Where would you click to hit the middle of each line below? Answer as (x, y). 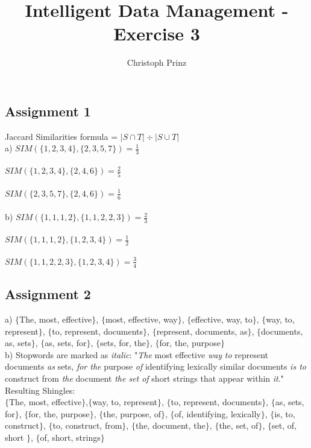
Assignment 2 (48, 294)
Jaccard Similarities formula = (61, 136)
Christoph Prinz (157, 62)
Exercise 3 (157, 33)
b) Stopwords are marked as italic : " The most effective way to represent (137, 354)
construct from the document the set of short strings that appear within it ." (144, 378)
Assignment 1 (48, 111)
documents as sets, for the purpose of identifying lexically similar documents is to (155, 366)
